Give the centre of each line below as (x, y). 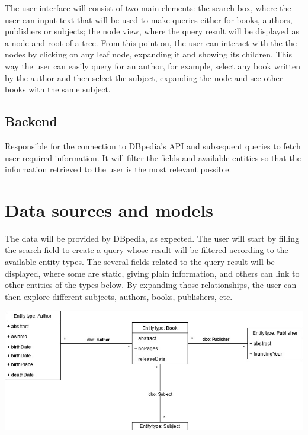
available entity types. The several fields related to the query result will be (140, 262)
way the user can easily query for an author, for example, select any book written (153, 65)
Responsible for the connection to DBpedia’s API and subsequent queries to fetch (153, 145)
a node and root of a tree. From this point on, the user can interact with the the (151, 42)
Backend (31, 121)
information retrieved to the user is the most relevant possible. (118, 169)
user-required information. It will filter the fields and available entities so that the (153, 157)
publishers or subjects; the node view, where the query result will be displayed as (152, 31)
